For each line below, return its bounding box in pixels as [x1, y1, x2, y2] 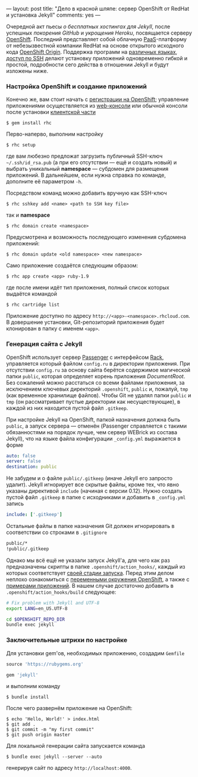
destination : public [6, 464, 58, 470]
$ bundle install [6, 694, 49, 701]
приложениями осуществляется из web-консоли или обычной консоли [6, 102, 188, 109]
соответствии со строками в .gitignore [6, 529, 107, 536]
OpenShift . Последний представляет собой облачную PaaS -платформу [6, 36, 187, 42]
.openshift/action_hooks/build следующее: [6, 588, 117, 595]
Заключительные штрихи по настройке [6, 636, 128, 644]
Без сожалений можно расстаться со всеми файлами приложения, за [6, 379, 185, 386]
